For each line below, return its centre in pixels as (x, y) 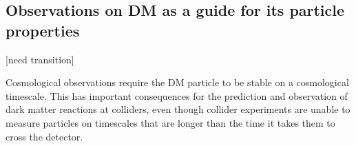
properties (43, 30)
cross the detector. (44, 136)
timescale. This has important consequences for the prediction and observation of (177, 95)
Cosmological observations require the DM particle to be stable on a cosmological (177, 82)
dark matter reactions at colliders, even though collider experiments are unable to (178, 109)
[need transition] (40, 59)
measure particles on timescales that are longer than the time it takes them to (170, 122)
